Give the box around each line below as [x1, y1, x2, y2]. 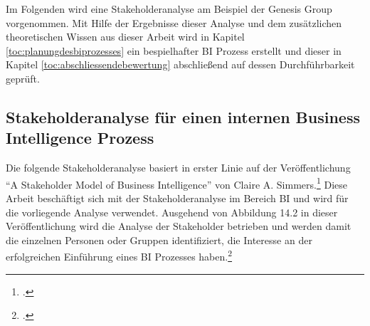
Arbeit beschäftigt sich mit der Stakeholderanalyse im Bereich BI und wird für [6, 191, 349, 205]
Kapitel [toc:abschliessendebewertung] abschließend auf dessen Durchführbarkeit [6, 57, 355, 72]
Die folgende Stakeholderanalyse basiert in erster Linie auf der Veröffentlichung [6, 160, 351, 175]
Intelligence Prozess [6, 127, 154, 149]
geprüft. [6, 70, 40, 85]
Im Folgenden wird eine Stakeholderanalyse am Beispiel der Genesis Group [6, 1, 332, 16]
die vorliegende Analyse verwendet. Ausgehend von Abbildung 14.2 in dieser [6, 204, 338, 219]
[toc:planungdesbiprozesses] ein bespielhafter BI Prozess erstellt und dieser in [6, 43, 342, 58]
